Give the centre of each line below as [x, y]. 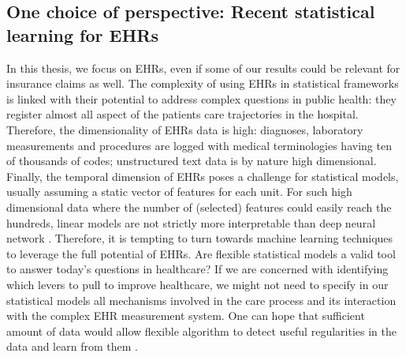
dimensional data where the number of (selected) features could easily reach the [199, 207]
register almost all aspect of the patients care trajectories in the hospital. [183, 114]
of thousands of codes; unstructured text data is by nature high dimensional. [192, 161]
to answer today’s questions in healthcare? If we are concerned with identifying [197, 269]
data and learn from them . [72, 346]
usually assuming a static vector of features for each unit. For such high [179, 192]
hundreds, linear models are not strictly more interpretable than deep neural [191, 222]
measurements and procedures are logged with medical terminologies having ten [199, 145]
